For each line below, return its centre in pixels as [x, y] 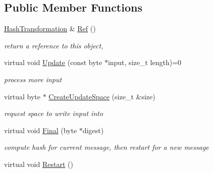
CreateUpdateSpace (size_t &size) [102, 96]
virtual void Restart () [39, 164]
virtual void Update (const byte [53, 62]
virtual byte [22, 96]
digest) [93, 130]
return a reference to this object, [54, 45]
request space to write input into [54, 113]
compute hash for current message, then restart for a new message [107, 147]
